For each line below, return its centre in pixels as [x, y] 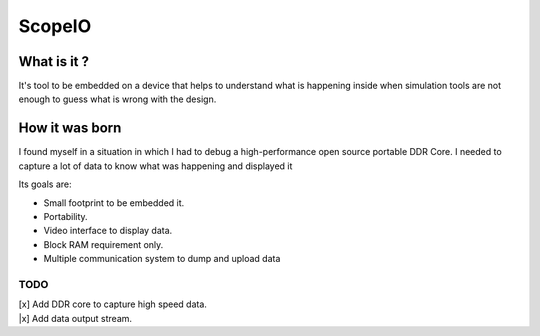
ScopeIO [55, 26]
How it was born [70, 128]
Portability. [66, 216]
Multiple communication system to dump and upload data [162, 259]
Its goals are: [45, 184]
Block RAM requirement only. [103, 244]
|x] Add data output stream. [75, 318]
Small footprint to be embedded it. [114, 202]
